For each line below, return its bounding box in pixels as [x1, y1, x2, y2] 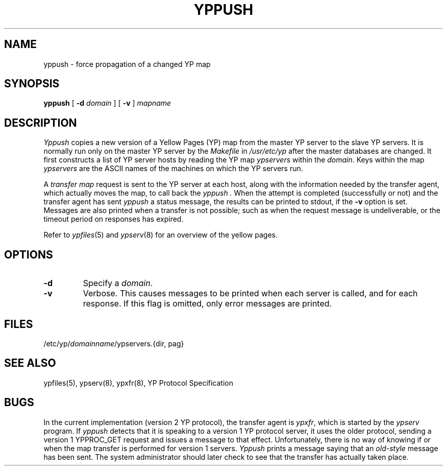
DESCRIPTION [4, 116, 77, 129]
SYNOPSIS [4, 77, 60, 90]
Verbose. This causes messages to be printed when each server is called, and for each [83, 288, 418, 299]
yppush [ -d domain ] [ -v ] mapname [43, 99, 171, 108]
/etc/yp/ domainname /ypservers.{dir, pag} [43, 339, 184, 348]
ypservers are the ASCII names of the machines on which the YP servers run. [43, 164, 303, 173]
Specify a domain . [83, 278, 153, 289]
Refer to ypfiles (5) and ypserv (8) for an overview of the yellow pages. [43, 230, 278, 240]
